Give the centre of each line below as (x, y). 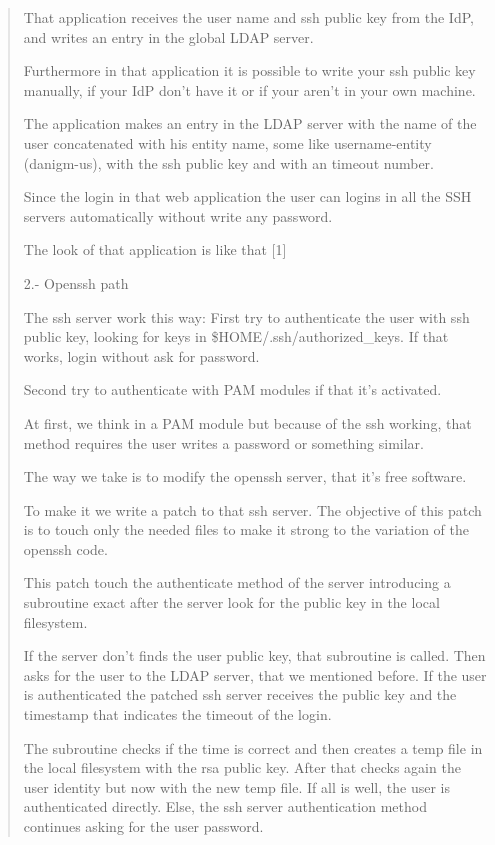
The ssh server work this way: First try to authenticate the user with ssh (246, 316)
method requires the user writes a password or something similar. (223, 442)
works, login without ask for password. (141, 355)
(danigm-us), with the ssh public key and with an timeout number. (228, 162)
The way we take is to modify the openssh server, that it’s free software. (245, 476)
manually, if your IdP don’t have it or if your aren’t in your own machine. (249, 89)
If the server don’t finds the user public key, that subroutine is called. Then (254, 655)
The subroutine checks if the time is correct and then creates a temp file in (253, 747)
